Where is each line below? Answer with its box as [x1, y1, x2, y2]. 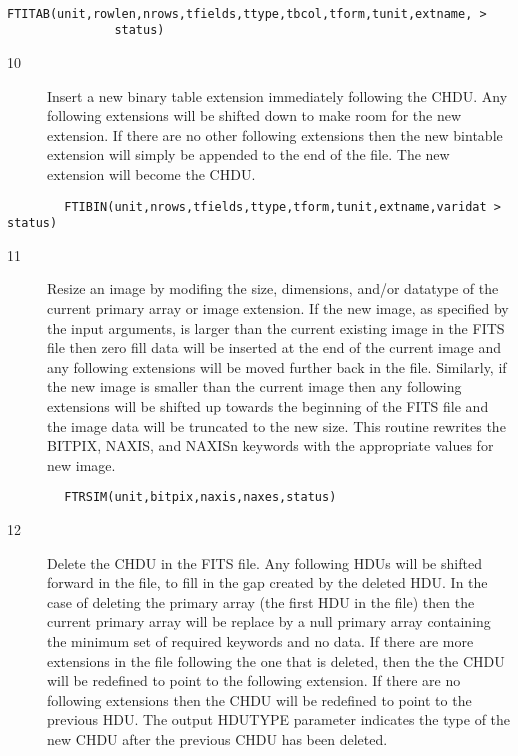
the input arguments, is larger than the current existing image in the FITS [47, 317, 505, 338]
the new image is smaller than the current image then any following [47, 376, 462, 397]
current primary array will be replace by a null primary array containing [47, 611, 491, 632]
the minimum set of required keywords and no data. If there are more [47, 631, 474, 651]
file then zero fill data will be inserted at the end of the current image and [47, 337, 502, 358]
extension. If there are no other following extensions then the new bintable [47, 124, 503, 145]
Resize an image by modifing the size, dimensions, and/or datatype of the [47, 278, 499, 299]
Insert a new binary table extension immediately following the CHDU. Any [47, 85, 508, 106]
